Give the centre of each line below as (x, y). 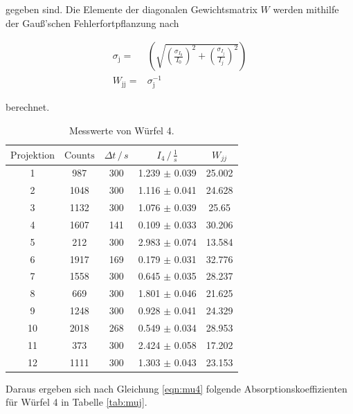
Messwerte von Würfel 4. (122, 130)
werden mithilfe (306, 9)
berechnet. (28, 107)
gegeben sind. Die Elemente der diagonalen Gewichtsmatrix (132, 9)
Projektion (33, 156)
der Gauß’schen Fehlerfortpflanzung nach (92, 22)
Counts (80, 156)
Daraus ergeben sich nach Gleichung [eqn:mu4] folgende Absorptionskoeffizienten (176, 388)
